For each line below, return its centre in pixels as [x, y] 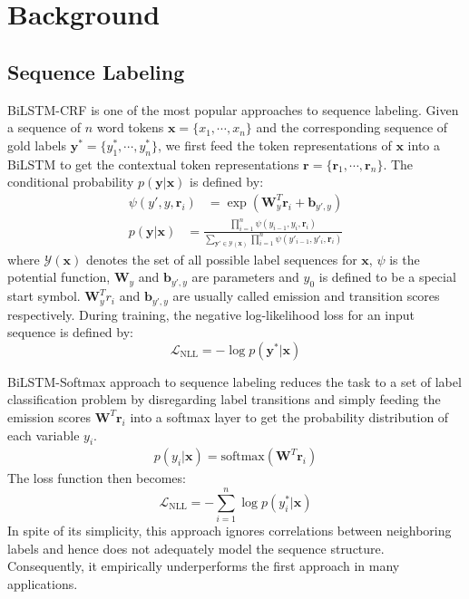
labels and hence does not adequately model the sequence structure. [196, 548]
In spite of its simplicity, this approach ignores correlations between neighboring [230, 531]
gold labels [37, 145]
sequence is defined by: [70, 332]
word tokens [130, 127]
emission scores [49, 416]
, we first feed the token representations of [275, 145]
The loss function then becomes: [97, 478]
